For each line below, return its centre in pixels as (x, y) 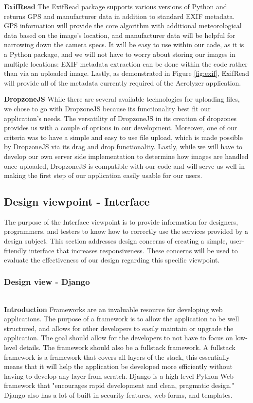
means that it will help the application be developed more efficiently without (118, 366)
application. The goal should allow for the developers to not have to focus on (118, 338)
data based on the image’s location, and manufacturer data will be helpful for (120, 35)
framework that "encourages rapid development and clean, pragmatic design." (119, 385)
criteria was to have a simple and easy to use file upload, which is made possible (123, 137)
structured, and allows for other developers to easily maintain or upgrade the (119, 328)
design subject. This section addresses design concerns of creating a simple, (116, 241)
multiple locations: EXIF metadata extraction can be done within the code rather (126, 63)
